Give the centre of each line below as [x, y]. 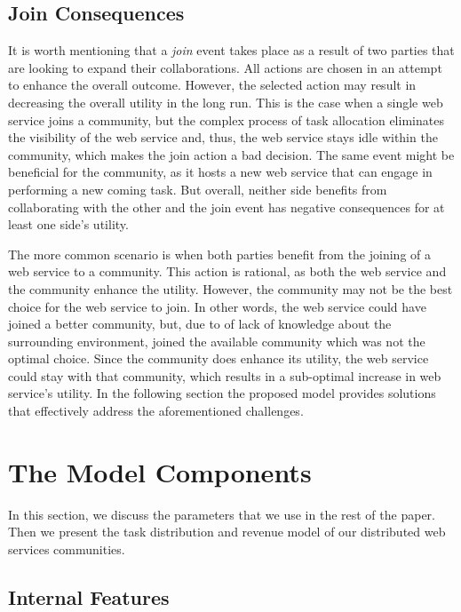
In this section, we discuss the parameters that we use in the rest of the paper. [222, 514]
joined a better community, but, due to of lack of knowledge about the [200, 324]
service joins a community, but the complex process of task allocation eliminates [226, 119]
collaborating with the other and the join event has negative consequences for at [227, 207]
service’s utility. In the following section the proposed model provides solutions [222, 393]
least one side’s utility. [68, 224]
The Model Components [160, 471]
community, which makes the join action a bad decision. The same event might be [231, 154]
